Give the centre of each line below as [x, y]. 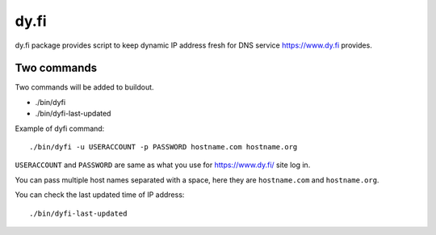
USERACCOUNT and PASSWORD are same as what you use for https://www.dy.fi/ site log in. [163, 165]
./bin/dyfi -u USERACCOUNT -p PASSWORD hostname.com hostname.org [163, 147]
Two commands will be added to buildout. [84, 87]
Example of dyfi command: [60, 128]
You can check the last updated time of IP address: [100, 195]
